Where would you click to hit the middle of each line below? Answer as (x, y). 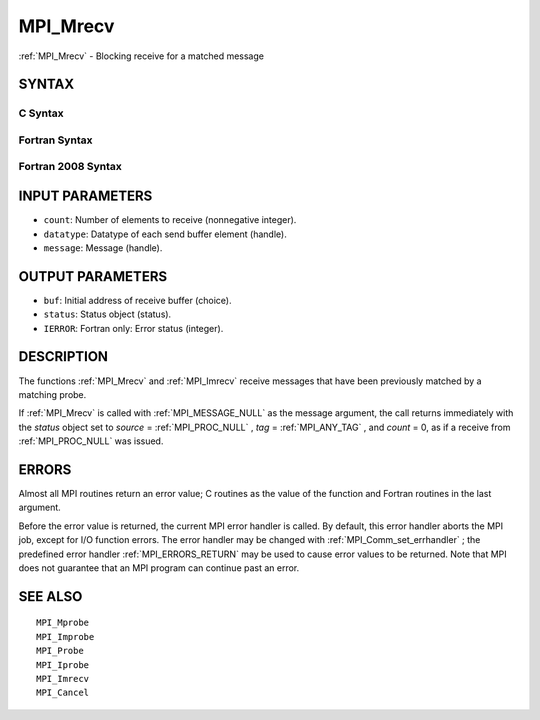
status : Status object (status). (107, 314)
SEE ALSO (50, 596)
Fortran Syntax (55, 140)
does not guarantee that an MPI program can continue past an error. (159, 567)
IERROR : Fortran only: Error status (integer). (133, 328)
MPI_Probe (60, 651)
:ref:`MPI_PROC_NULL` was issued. (91, 441)
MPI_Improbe (65, 636)
